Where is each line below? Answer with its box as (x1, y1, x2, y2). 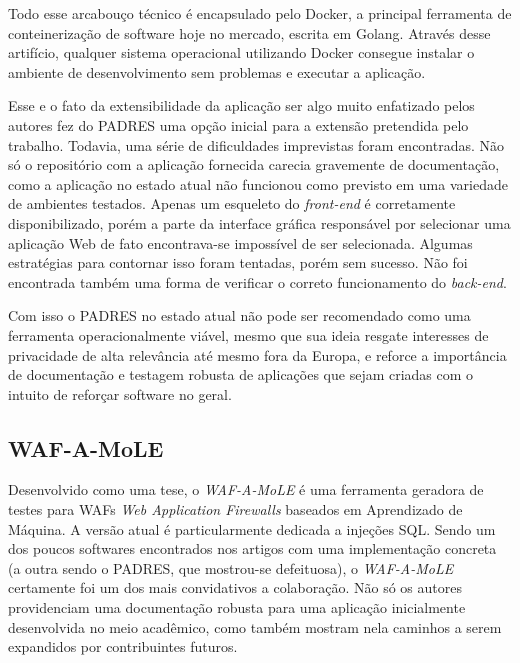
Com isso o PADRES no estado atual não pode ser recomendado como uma (8, 305, 471, 326)
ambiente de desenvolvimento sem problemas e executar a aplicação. (8, 61, 426, 82)
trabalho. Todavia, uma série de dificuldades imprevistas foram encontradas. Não (8, 134, 505, 155)
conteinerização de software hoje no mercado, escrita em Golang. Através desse (8, 22, 491, 43)
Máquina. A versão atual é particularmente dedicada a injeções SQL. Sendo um (8, 518, 496, 539)
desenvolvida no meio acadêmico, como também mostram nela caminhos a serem (8, 616, 502, 637)
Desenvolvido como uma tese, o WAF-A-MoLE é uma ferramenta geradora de (8, 479, 484, 500)
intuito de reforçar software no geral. (8, 383, 232, 404)
